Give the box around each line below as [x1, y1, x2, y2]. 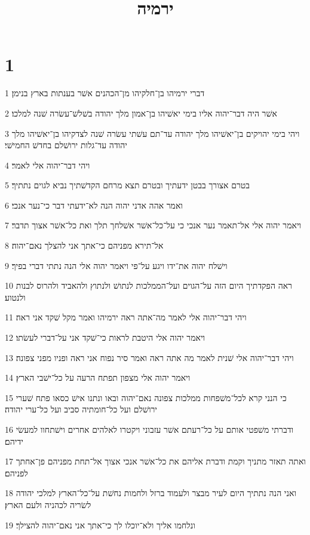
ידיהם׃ [5, 435, 23, 447]
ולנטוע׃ [5, 291, 26, 303]
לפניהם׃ [5, 466, 28, 479]
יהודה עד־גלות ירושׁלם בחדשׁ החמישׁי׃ [5, 139, 127, 151]
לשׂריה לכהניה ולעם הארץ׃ [5, 498, 91, 510]
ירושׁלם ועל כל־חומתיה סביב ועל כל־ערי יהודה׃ [5, 403, 158, 415]
